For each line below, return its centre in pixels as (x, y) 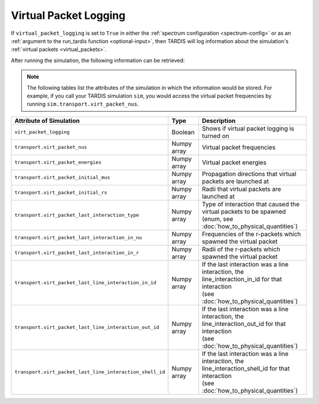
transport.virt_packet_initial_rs (61, 193)
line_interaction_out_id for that (244, 324)
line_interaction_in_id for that (242, 279)
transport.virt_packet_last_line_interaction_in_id (85, 283)
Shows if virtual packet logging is (248, 128)
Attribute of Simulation (47, 120)
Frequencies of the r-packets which (251, 234)
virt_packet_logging (42, 132)
